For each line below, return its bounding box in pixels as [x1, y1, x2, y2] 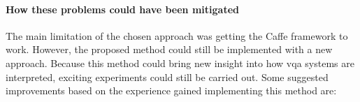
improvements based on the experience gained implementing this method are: [6, 83, 337, 98]
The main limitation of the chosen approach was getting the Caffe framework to [6, 28, 348, 43]
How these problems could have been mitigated [6, 1, 239, 16]
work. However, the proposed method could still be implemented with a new [6, 42, 333, 57]
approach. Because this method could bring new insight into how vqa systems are [6, 55, 354, 70]
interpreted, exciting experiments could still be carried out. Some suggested [6, 69, 329, 84]
